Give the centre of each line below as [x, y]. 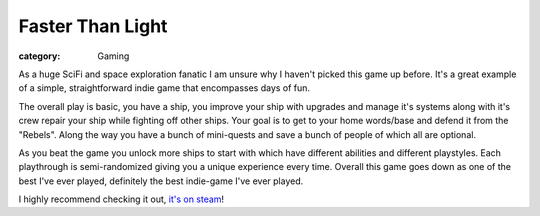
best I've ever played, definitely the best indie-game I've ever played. [161, 181]
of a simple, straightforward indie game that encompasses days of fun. [164, 88]
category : [39, 56]
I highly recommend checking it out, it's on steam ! [121, 199]
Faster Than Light [93, 26]
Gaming [113, 56]
